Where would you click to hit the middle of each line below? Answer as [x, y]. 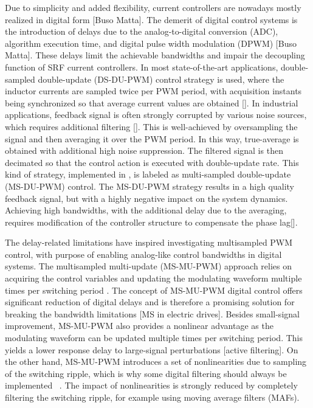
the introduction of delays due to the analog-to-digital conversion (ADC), [142, 31]
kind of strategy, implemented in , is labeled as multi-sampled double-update [148, 174]
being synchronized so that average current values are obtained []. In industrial [152, 102]
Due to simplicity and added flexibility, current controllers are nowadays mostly [153, 7]
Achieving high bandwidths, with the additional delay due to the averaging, [146, 210]
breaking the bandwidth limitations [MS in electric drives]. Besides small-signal [152, 313]
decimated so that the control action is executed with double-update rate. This [152, 162]
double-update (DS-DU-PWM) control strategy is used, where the [161, 79]
